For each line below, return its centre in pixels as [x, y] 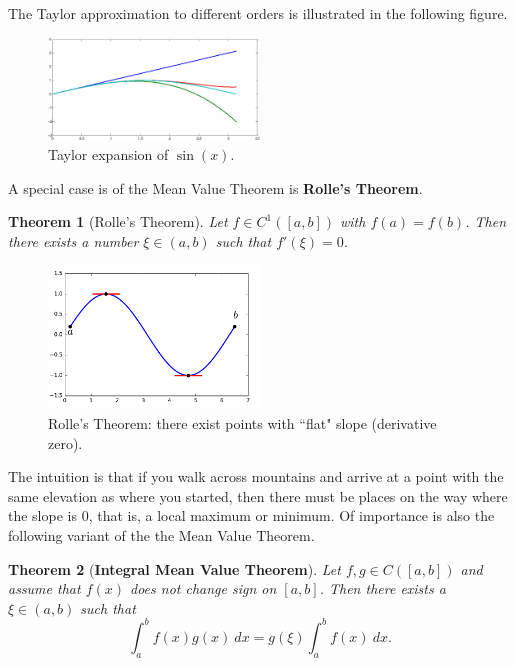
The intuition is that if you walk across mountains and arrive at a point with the [256, 476]
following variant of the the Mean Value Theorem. [161, 534]
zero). [65, 442]
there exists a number [73, 240]
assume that [44, 588]
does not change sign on [203, 588]
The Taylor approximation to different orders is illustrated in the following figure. [258, 13]
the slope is [42, 515]
